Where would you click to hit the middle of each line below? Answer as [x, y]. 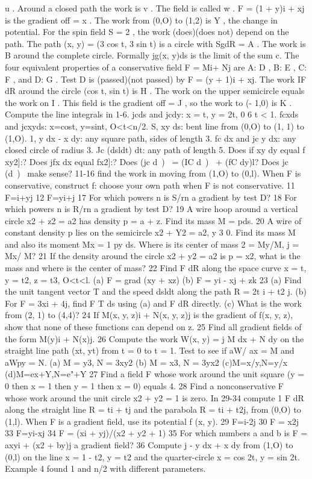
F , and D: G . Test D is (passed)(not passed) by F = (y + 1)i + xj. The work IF [156, 79]
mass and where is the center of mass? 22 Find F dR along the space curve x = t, [156, 268]
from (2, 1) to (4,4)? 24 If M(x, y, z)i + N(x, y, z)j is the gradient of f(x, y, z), [149, 315]
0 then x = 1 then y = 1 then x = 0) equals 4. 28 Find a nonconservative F [144, 386]
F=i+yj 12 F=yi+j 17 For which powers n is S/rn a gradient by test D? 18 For [151, 197]
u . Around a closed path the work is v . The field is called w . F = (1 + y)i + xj [155, 8]
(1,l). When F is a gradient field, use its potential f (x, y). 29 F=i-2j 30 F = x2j [152, 421]
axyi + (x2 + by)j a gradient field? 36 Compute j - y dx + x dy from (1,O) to [149, 444]
